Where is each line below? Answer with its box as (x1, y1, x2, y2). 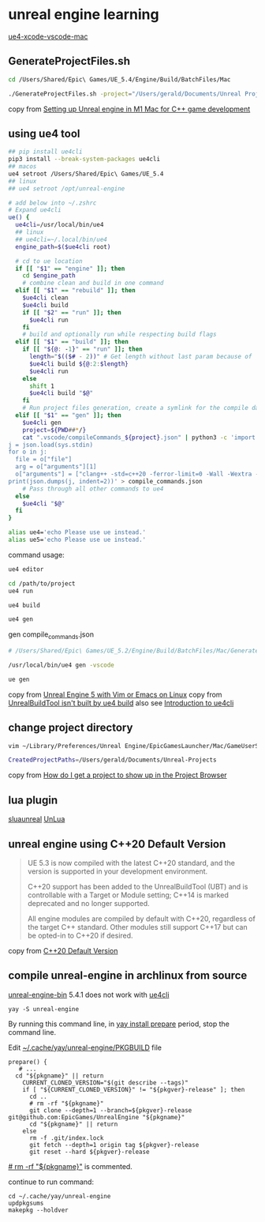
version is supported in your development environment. (27, 867, 208, 876)
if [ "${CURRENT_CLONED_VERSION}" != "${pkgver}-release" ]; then (22, 1085, 245, 1093)
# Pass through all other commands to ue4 (22, 484, 164, 493)
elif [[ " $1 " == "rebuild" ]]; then (15, 287, 136, 295)
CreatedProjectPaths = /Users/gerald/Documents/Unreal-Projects (8, 756, 217, 764)
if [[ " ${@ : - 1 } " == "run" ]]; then (22, 345, 144, 353)
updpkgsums (8, 1199, 44, 1207)
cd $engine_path (22, 272, 77, 280)
